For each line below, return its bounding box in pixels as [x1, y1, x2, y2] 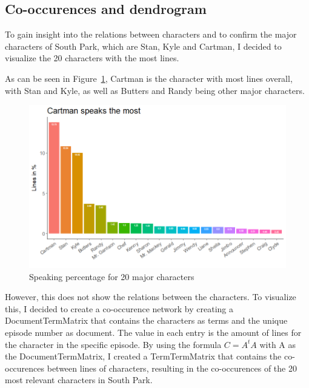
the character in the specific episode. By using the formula [5, 338, 222, 350]
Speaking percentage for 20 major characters [29, 270, 194, 283]
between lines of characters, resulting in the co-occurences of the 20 [47, 361, 297, 374]
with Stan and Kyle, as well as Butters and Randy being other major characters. [5, 84, 305, 96]
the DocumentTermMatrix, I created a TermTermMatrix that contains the [5, 350, 282, 363]
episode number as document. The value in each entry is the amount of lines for [5, 326, 302, 338]
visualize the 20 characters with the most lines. [5, 52, 179, 64]
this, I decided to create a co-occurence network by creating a [5, 302, 234, 315]
